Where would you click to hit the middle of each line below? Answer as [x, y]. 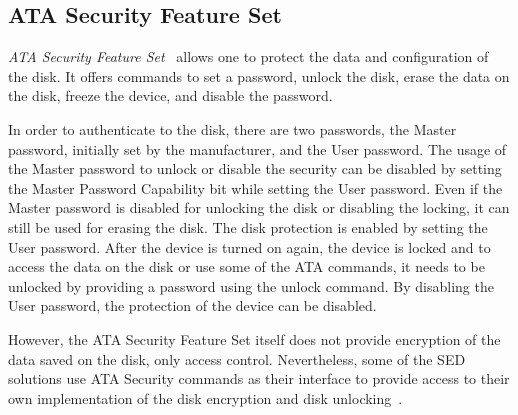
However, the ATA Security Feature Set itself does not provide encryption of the [254, 338]
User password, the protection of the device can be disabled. [192, 305]
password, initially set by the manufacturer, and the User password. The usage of [257, 148]
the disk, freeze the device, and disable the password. [170, 95]
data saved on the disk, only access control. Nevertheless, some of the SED [237, 358]
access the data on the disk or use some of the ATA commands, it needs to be [246, 266]
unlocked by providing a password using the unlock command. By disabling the [251, 285]
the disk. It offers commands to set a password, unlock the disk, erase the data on [259, 75]
